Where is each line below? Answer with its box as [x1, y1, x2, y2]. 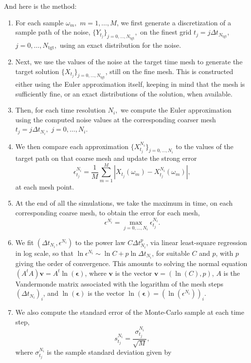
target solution [15, 66, 59, 76]
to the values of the [176, 141, 233, 151]
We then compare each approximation [15, 141, 129, 151]
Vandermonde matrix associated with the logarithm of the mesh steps [15, 278, 223, 288]
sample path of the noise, [15, 27, 90, 37]
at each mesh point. [15, 181, 74, 191]
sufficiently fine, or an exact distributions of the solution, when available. [15, 88, 233, 98]
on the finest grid [140, 27, 192, 37]
